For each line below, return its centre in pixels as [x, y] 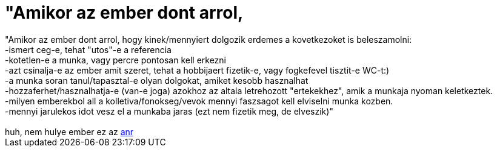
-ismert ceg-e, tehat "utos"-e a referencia [88, 49]
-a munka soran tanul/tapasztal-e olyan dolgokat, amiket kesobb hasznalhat [157, 80]
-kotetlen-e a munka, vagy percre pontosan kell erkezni [115, 60]
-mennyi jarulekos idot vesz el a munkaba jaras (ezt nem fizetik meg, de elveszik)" [169, 111]
